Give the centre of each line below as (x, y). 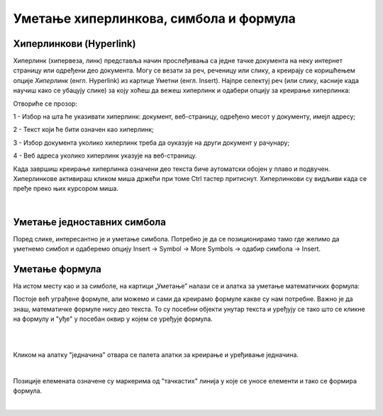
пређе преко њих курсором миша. (66, 189)
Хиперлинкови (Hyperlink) (74, 44)
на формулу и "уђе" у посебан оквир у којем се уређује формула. (113, 319)
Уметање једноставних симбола (90, 222)
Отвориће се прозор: (45, 104)
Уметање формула (57, 269)
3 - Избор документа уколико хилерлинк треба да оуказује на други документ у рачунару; (151, 143)
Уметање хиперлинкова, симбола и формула (154, 18)
